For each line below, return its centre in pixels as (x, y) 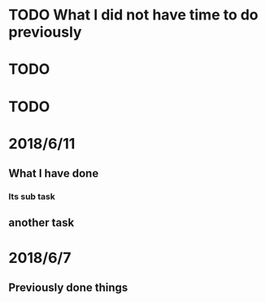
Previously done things (68, 288)
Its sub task (32, 196)
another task (41, 223)
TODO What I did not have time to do (133, 15)
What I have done (54, 173)
